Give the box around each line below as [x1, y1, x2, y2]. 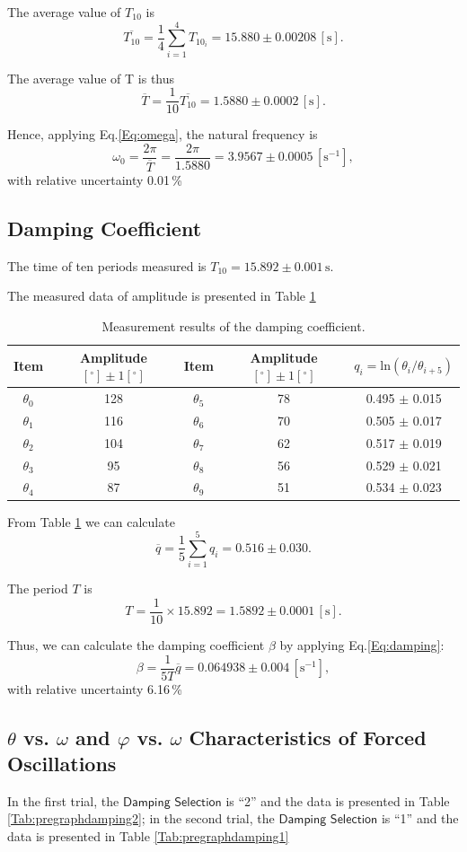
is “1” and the [381, 809, 459, 828]
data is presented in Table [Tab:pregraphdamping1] [7, 826, 289, 845]
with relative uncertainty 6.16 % [7, 679, 182, 698]
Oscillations [7, 749, 117, 777]
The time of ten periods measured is [7, 256, 207, 275]
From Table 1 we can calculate [7, 512, 175, 531]
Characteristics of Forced [189, 723, 427, 751]
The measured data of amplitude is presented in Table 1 [7, 286, 316, 305]
